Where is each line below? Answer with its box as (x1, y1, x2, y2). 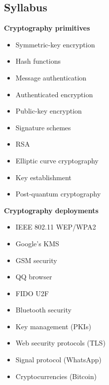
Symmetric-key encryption (15, 39, 95, 49)
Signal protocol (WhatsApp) (15, 354, 102, 365)
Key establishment (15, 172, 72, 182)
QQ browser (15, 271, 52, 282)
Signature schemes (15, 122, 71, 132)
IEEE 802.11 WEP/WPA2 (15, 222, 96, 232)
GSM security (15, 255, 57, 265)
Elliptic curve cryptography (15, 155, 99, 165)
